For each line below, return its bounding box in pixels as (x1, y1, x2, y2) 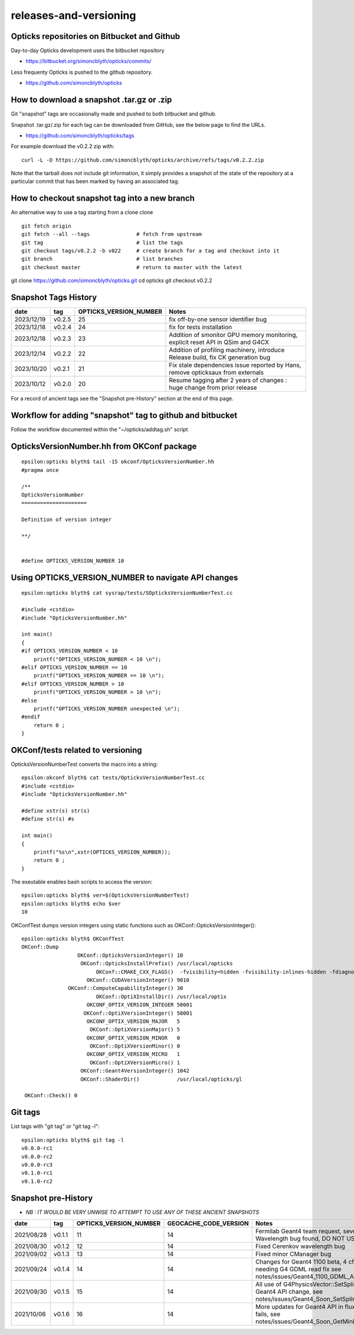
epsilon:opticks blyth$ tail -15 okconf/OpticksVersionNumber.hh (21, 458, 215, 465)
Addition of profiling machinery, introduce (169, 346, 285, 354)
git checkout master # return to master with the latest (21, 264, 242, 271)
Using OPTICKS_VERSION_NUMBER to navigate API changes (11, 572, 238, 582)
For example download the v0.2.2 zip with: (11, 143, 114, 150)
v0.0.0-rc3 (21, 1161, 53, 1168)
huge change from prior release (169, 383, 257, 392)
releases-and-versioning (11, 9, 136, 22)
